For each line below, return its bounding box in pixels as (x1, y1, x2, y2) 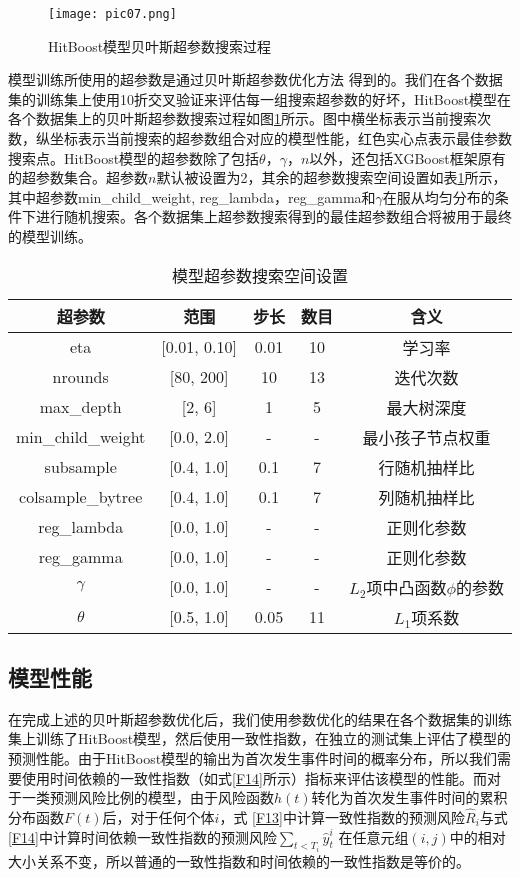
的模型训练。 (8, 226, 92, 246)
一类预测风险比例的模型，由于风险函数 (21, 787, 274, 808)
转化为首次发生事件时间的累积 (311, 787, 508, 808)
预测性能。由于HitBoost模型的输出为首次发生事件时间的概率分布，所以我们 (8, 747, 498, 768)
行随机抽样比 (378, 455, 475, 479)
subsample (44, 455, 117, 479)
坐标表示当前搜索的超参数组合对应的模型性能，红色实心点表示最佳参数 (49, 128, 512, 149)
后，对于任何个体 (102, 806, 215, 827)
